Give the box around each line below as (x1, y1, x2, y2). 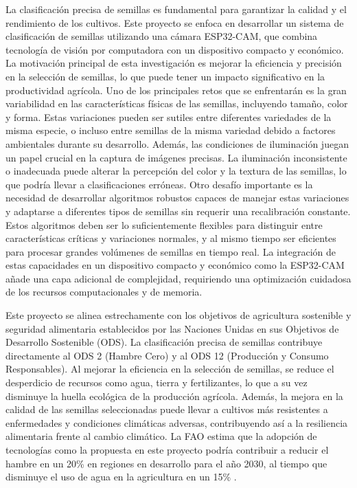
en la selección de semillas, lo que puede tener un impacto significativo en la (5, 69, 325, 83)
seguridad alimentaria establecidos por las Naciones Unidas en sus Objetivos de (5, 321, 339, 335)
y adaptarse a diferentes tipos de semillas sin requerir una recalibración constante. (5, 203, 351, 218)
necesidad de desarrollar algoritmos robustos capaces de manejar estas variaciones (5, 190, 349, 205)
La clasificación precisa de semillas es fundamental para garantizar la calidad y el (5, 2, 347, 16)
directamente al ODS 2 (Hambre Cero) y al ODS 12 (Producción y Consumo (5, 348, 329, 362)
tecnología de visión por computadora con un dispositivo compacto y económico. (5, 42, 344, 56)
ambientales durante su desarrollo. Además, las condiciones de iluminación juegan (5, 136, 349, 151)
